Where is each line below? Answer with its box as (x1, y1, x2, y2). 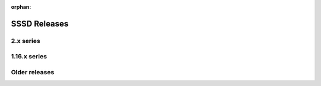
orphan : (11, 4, 32, 10)
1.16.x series (11, 52, 48, 61)
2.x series (11, 37, 41, 45)
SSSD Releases (11, 18, 69, 29)
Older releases (11, 68, 55, 76)
